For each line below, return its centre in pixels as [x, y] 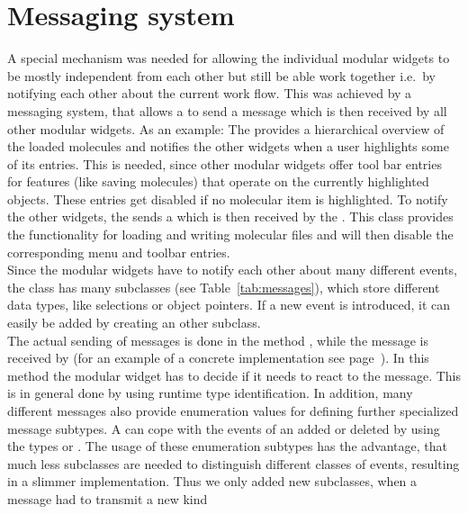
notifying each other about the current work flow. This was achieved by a [210, 93]
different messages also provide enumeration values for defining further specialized [233, 410]
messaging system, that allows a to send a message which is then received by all [227, 110]
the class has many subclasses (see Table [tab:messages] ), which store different [224, 287]
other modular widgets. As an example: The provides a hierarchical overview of [226, 128]
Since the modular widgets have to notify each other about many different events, [232, 270]
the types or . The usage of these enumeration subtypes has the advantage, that [227, 446]
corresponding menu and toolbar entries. [119, 252]
